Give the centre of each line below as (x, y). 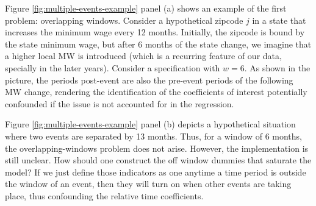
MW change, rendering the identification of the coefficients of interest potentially (156, 92)
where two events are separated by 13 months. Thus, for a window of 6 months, (153, 136)
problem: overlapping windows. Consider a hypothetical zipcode (124, 20)
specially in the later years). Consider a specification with (113, 67)
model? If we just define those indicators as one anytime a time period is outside (156, 172)
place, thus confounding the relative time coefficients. (104, 195)
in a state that (279, 20)
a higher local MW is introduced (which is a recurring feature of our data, (143, 56)
